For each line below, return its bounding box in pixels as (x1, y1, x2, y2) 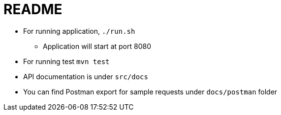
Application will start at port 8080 (43, 42, 151, 50)
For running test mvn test (23, 57, 110, 66)
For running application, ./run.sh (23, 26, 135, 35)
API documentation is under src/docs (23, 72, 148, 81)
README (3, 1, 62, 18)
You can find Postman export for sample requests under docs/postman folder (23, 87, 278, 96)
